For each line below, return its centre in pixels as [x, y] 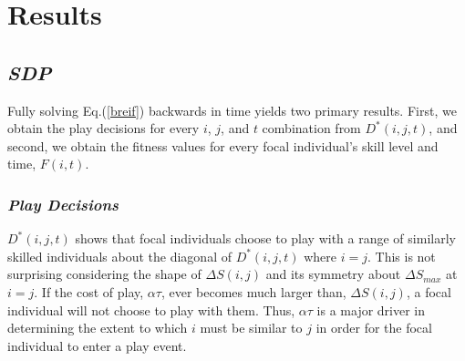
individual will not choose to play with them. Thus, [151, 309]
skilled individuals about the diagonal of [119, 256]
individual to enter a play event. [97, 345]
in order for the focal [374, 328]
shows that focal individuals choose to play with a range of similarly [265, 238]
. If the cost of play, [89, 291]
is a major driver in [371, 309]
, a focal [429, 291]
